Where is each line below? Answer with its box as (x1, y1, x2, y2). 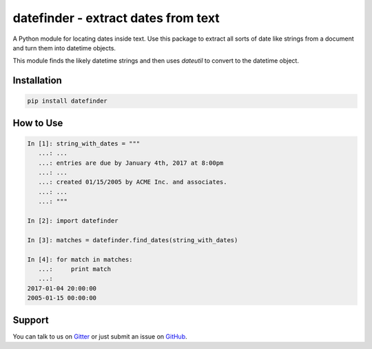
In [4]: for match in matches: (27, 255, 134, 263)
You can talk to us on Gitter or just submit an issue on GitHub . (12, 332, 187, 341)
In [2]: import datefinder (27, 217, 118, 225)
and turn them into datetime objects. (12, 43, 116, 52)
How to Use (12, 117, 63, 129)
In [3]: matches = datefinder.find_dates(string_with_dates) (27, 236, 238, 244)
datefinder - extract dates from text (12, 10, 220, 26)
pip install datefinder (27, 97, 108, 105)
